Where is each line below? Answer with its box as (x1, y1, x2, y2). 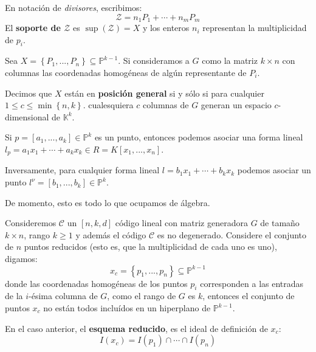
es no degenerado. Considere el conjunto (157, 228, 307, 241)
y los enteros (142, 21, 190, 34)
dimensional (5, 110, 49, 123)
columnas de (143, 98, 189, 111)
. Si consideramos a (118, 54, 190, 67)
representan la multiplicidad (202, 21, 307, 34)
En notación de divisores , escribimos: (5, 1, 142, 13)
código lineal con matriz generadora (115, 216, 248, 229)
